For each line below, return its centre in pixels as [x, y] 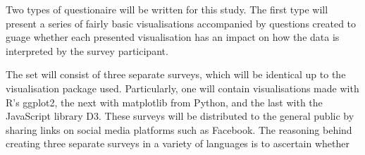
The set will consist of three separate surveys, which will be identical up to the [176, 74]
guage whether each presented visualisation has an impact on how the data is [173, 37]
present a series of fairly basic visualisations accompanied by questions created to [181, 23]
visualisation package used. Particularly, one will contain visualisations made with [182, 88]
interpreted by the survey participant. [87, 50]
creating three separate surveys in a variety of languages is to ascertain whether [178, 143]
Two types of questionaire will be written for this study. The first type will [167, 9]
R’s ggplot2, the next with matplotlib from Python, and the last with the [164, 102]
